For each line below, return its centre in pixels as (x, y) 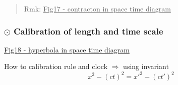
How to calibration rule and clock (56, 66)
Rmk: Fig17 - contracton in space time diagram (97, 8)
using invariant (146, 66)
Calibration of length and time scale (88, 31)
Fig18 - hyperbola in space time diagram (67, 49)
